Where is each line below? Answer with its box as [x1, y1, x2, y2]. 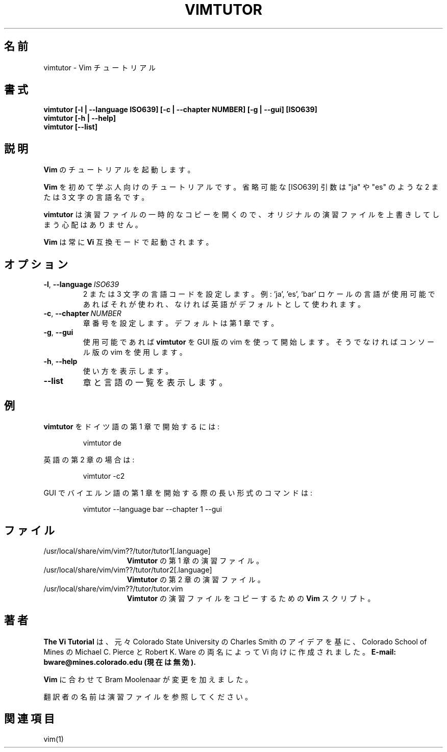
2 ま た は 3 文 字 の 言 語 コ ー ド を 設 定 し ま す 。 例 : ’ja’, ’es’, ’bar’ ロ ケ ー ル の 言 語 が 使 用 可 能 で [83, 290, 435, 299]
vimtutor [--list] [43, 122, 97, 132]
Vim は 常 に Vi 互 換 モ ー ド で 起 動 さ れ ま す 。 [43, 238, 213, 247]
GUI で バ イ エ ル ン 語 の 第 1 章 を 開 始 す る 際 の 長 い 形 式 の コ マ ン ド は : [43, 488, 312, 497]
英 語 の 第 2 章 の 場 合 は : [43, 455, 135, 464]
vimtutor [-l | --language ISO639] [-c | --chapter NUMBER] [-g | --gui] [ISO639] [43, 105, 317, 114]
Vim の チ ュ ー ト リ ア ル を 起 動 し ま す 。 [43, 165, 195, 174]
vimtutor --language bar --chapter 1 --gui [83, 504, 222, 513]
